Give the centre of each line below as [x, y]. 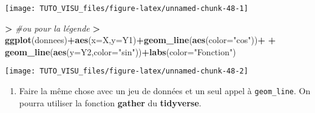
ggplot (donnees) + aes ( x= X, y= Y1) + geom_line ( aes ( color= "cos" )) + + [141, 40]
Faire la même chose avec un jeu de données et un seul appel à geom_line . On [165, 91]
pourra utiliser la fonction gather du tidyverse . [110, 102]
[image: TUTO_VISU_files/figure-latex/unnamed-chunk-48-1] [127, 9]
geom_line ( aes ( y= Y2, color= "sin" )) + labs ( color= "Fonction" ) [120, 51]
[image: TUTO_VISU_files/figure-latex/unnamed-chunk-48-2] [127, 71]
